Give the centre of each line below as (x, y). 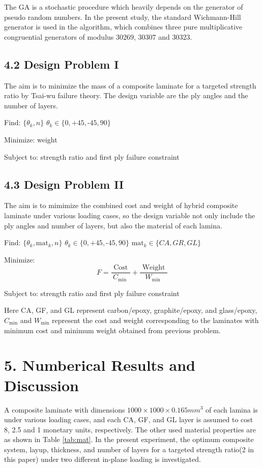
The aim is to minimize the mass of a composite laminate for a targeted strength (130, 85)
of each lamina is (232, 409)
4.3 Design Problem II (64, 184)
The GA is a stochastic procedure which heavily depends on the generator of (124, 7)
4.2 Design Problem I (62, 64)
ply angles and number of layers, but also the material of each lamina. (113, 225)
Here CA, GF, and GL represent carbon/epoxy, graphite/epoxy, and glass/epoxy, (131, 310)
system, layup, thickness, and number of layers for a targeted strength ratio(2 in (129, 449)
